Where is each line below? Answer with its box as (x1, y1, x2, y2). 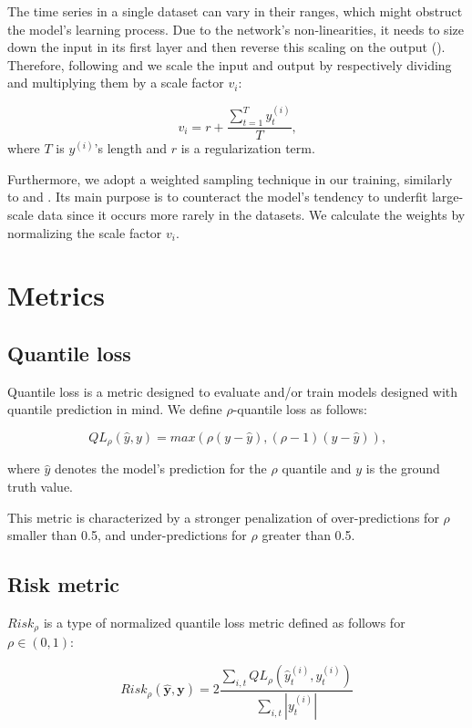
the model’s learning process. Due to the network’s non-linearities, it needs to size (7, 19, 464, 38)
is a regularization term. (180, 139, 315, 158)
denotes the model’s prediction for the (55, 459, 267, 478)
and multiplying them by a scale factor (7, 73, 224, 92)
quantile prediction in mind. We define (7, 400, 222, 419)
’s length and (94, 139, 167, 158)
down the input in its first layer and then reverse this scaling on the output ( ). (7, 37, 446, 57)
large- (431, 187, 464, 206)
